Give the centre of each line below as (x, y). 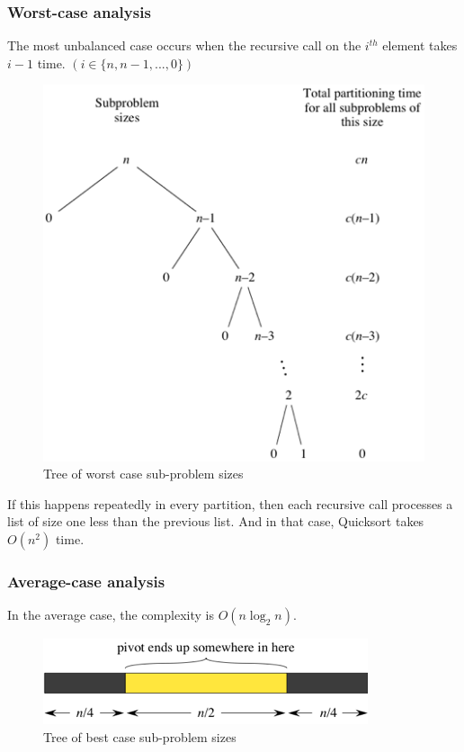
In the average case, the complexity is (111, 615)
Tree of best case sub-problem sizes (140, 736)
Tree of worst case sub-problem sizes (143, 474)
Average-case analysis (86, 581)
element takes (420, 45)
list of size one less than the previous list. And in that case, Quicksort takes (216, 521)
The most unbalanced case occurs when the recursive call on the (184, 45)
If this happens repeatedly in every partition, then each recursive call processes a (230, 503)
